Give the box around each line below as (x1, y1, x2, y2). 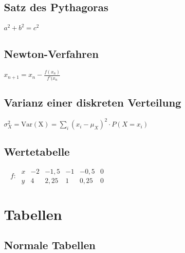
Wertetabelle (4, 144, 70, 159)
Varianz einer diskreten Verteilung (4, 95, 182, 110)
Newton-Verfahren (4, 46, 99, 61)
